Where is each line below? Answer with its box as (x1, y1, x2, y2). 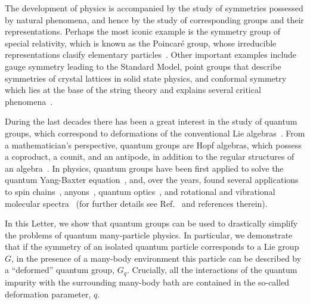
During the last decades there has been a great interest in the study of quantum (5, 115, 297, 128)
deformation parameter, (5, 287, 91, 300)
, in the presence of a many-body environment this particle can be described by (11, 252, 302, 264)
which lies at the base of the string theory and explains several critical (5, 83, 261, 96)
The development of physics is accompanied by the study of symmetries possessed (5, 2, 303, 14)
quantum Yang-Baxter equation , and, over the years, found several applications (5, 173, 299, 186)
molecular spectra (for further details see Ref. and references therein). (5, 197, 268, 209)
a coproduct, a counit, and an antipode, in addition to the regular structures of (5, 150, 294, 163)
